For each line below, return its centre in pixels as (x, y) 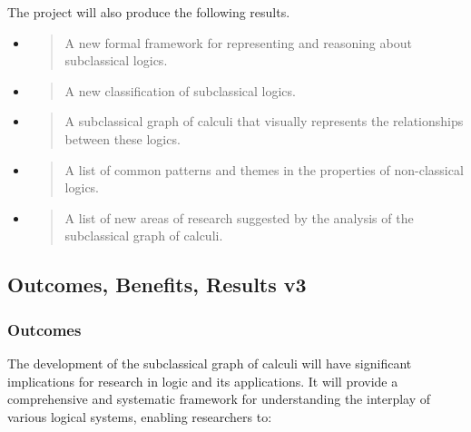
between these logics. (123, 138)
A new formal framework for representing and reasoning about (238, 42)
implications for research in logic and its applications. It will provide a (203, 381)
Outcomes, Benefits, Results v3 (157, 285)
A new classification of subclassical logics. (180, 90)
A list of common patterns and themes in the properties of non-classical (264, 169)
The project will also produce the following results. (149, 12)
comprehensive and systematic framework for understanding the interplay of (219, 399)
